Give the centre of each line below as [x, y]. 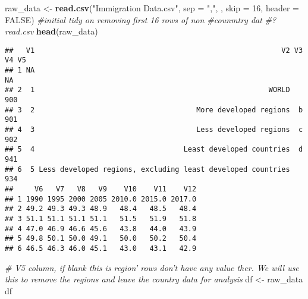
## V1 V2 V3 [154, 50]
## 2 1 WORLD [147, 90]
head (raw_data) [67, 31]
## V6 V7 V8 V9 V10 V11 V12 [101, 189]
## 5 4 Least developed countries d [154, 149]
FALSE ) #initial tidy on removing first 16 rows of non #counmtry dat [133, 19]
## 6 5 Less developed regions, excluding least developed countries [147, 169]
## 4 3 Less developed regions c [154, 130]
